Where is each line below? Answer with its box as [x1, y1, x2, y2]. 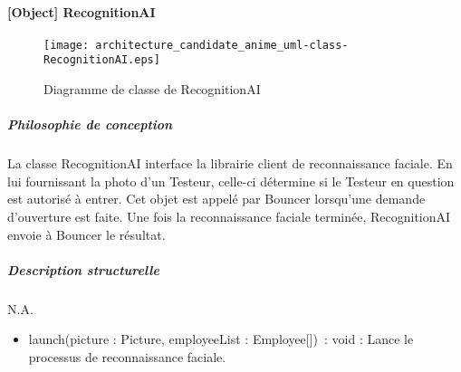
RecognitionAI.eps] [43, 53, 160, 67]
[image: [43, 38, 90, 52]
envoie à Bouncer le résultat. [7, 224, 166, 243]
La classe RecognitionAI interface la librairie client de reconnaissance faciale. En [7, 154, 453, 173]
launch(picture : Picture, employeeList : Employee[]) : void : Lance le [28, 329, 414, 348]
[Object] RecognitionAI [7, 2, 156, 21]
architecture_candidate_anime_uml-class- [95, 38, 349, 52]
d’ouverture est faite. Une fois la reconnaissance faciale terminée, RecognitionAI [7, 207, 451, 226]
